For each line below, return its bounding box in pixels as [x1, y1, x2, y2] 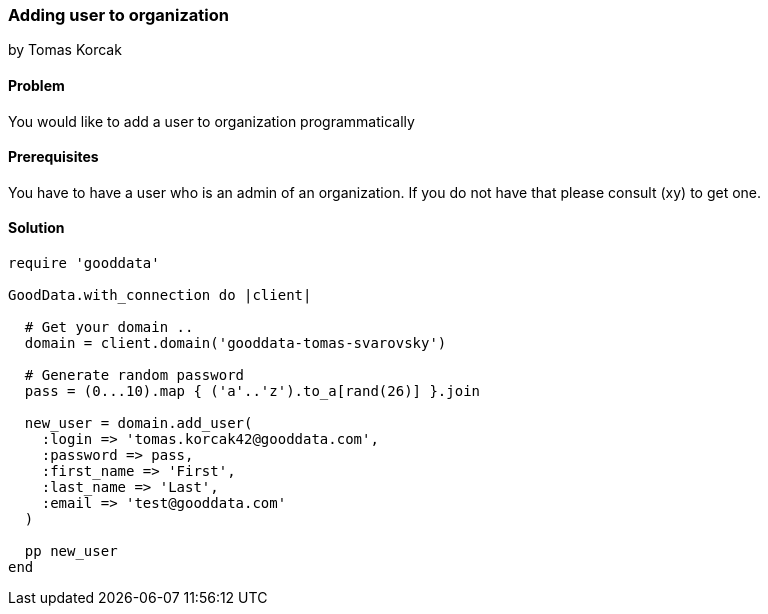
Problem [8, 76, 65, 94]
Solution [8, 219, 65, 237]
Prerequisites [8, 148, 99, 166]
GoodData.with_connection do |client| [8, 287, 312, 304]
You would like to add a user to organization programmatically [8, 112, 415, 130]
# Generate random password [24, 367, 245, 384]
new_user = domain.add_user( [24, 415, 253, 432]
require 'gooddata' [8, 255, 160, 272]
